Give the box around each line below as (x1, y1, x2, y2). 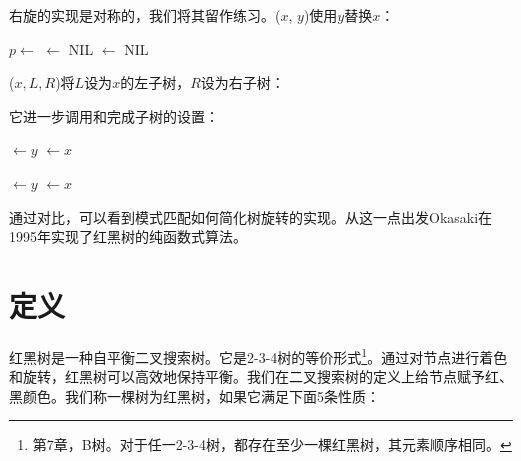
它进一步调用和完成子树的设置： (9, 105, 219, 126)
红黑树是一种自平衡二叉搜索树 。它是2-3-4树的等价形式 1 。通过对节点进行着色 (9, 343, 508, 367)
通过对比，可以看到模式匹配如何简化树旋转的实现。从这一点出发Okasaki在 (9, 206, 493, 227)
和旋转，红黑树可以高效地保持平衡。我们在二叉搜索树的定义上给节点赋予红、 (9, 366, 513, 387)
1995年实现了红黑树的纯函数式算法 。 (9, 226, 247, 247)
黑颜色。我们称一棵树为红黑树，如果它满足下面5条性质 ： (9, 385, 380, 406)
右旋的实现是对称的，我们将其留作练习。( (9, 5, 281, 25)
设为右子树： (200, 72, 285, 93)
